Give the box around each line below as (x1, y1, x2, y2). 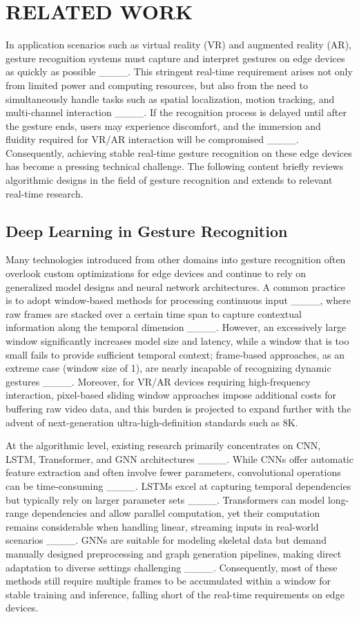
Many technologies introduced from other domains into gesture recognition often (6, 252, 346, 267)
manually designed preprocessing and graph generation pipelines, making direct (6, 546, 342, 560)
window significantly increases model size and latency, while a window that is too (6, 334, 349, 348)
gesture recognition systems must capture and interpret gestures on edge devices (6, 50, 345, 65)
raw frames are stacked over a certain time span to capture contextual (6, 306, 302, 321)
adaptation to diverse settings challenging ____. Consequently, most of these (6, 560, 338, 574)
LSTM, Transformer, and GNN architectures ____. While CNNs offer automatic (6, 451, 353, 466)
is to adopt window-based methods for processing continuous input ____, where (6, 293, 351, 307)
